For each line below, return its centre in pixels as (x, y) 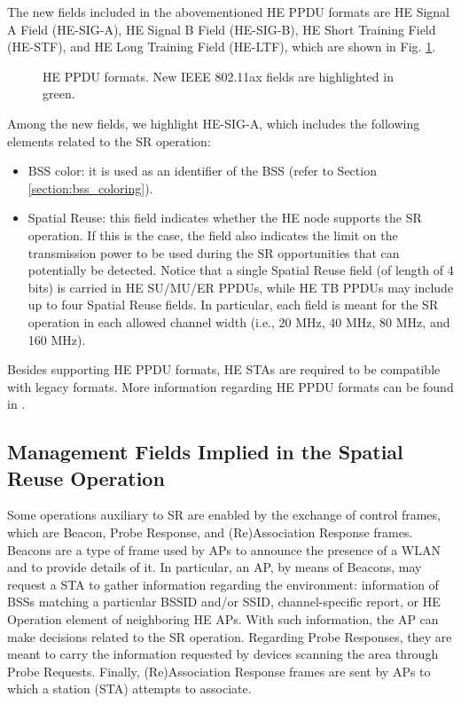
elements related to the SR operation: (109, 141)
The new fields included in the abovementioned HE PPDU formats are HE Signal (228, 12)
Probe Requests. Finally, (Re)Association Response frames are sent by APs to (219, 671)
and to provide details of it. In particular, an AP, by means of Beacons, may (215, 567)
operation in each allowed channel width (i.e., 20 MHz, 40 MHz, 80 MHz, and (239, 321)
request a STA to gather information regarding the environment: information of (223, 584)
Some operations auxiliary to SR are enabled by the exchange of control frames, (224, 515)
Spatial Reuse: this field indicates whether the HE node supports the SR (225, 218)
